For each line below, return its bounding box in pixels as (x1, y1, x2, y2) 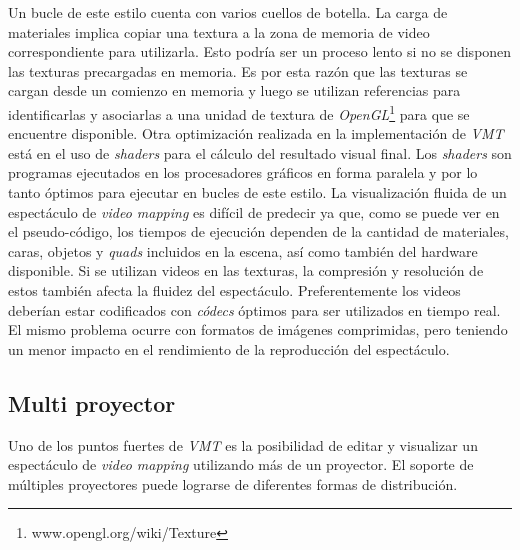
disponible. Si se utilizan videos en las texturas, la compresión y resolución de (8, 260, 484, 281)
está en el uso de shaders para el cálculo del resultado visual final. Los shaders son (8, 142, 512, 163)
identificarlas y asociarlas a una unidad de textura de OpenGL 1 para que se (8, 100, 470, 124)
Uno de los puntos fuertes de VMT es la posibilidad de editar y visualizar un (8, 434, 478, 455)
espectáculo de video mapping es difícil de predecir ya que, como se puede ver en (8, 201, 500, 222)
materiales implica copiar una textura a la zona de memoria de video (8, 21, 430, 42)
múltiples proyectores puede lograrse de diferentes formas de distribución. (8, 473, 458, 494)
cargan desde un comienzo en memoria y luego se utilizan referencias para (8, 80, 461, 101)
